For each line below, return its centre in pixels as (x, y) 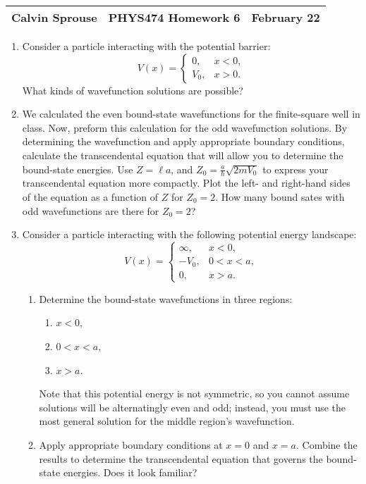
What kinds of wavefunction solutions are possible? (133, 90)
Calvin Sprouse (54, 17)
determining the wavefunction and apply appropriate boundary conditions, (183, 141)
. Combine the (327, 444)
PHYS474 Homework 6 (174, 17)
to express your (295, 169)
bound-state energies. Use (78, 169)
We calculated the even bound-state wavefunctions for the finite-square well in (191, 114)
